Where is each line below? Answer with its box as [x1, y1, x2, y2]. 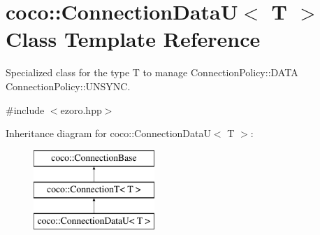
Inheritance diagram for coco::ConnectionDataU [6, 126, 211, 141]
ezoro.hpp [60, 102, 102, 117]
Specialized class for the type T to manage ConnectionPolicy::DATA [6, 65, 298, 80]
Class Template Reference [6, 24, 261, 53]
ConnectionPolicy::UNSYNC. [6, 78, 131, 93]
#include [6, 102, 45, 117]
